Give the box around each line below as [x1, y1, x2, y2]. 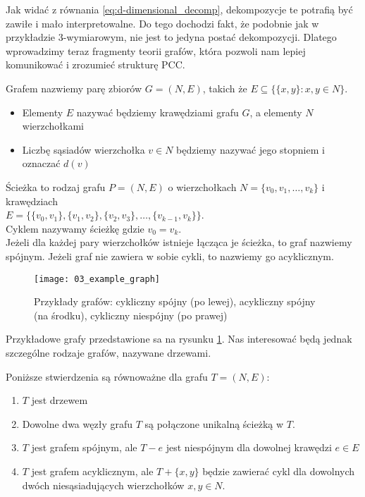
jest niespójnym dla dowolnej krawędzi [166, 440, 332, 455]
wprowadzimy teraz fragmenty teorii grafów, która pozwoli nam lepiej [6, 43, 306, 58]
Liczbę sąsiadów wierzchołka [22, 142, 145, 157]
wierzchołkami [22, 118, 84, 133]
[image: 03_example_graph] [34, 274, 160, 284]
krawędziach [6, 193, 58, 208]
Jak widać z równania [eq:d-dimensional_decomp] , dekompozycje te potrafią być [6, 2, 353, 16]
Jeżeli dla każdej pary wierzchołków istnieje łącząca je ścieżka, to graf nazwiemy [6, 235, 352, 250]
